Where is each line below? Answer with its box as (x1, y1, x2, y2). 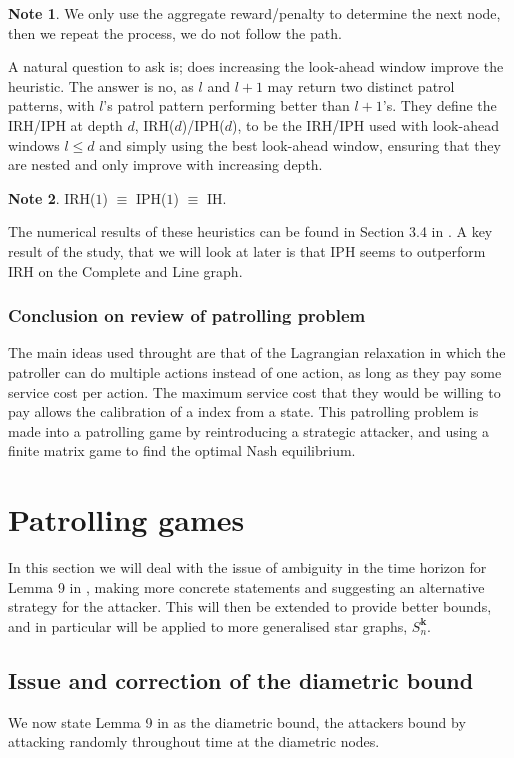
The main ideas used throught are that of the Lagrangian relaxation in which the (8, 342, 506, 363)
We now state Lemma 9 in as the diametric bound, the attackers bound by (8, 711, 466, 732)
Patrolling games (8, 499, 245, 540)
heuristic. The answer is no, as (8, 75, 194, 96)
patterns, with (8, 95, 95, 116)
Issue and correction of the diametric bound (8, 664, 474, 695)
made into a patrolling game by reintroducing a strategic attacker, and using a (8, 420, 490, 441)
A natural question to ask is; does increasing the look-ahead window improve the (8, 56, 504, 77)
